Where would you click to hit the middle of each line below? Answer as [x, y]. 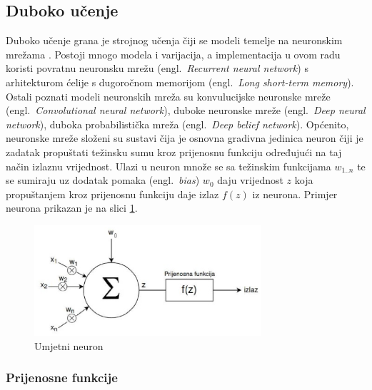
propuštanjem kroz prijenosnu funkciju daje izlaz [112, 194]
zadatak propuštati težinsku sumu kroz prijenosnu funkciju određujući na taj [174, 152]
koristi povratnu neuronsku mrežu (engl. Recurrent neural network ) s [157, 68]
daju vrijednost [250, 180]
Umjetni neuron [69, 345]
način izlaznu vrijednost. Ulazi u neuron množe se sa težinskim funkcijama [169, 166]
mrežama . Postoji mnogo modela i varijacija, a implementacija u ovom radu [173, 54]
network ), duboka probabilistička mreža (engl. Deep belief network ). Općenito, [177, 124]
